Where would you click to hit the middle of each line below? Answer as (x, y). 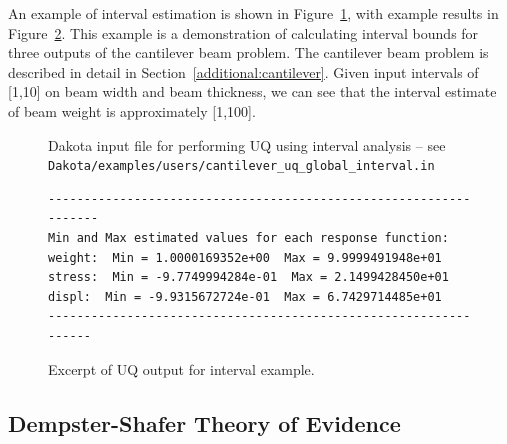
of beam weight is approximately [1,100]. (132, 110)
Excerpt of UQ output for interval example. (181, 368)
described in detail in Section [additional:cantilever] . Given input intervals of (243, 71)
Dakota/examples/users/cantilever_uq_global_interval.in (241, 166)
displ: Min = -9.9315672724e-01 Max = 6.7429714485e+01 (245, 296)
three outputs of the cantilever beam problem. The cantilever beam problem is (248, 52)
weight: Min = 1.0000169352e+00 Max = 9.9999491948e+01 (245, 257)
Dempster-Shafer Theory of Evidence (204, 422)
